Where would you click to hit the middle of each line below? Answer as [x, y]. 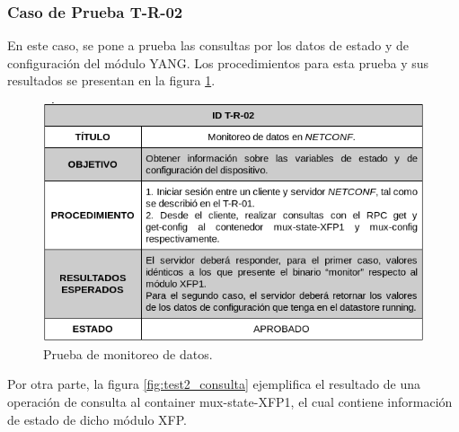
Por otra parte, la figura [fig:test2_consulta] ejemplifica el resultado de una [214, 384]
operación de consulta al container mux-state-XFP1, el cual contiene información [230, 401]
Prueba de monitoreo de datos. [128, 353]
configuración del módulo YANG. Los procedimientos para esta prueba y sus [218, 62]
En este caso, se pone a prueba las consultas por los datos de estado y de [208, 45]
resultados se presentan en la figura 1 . [111, 80]
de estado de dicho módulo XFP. [97, 419]
